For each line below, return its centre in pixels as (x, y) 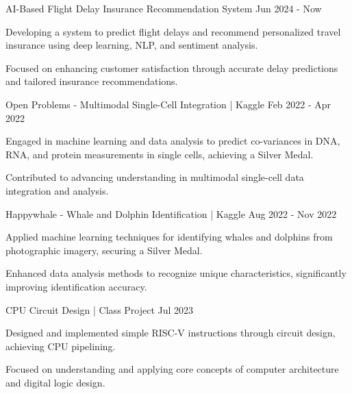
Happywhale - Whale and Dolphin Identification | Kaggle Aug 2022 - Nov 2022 (171, 213)
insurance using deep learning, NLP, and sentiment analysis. (132, 45)
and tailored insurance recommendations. (92, 81)
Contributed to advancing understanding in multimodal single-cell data (155, 177)
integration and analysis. (57, 190)
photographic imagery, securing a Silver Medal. (104, 250)
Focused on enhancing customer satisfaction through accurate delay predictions (172, 67)
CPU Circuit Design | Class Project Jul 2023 (100, 309)
